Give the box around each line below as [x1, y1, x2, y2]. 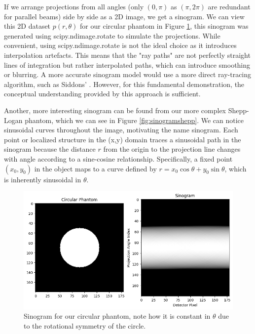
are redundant [208, 1, 251, 11]
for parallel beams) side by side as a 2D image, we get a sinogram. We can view [4, 11, 245, 21]
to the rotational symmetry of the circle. [24, 320, 146, 331]
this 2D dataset [4, 21, 51, 31]
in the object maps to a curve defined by [34, 163, 157, 173]
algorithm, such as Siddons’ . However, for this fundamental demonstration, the [4, 79, 245, 89]
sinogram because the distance [4, 144, 96, 154]
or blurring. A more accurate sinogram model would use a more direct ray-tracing [4, 69, 252, 80]
